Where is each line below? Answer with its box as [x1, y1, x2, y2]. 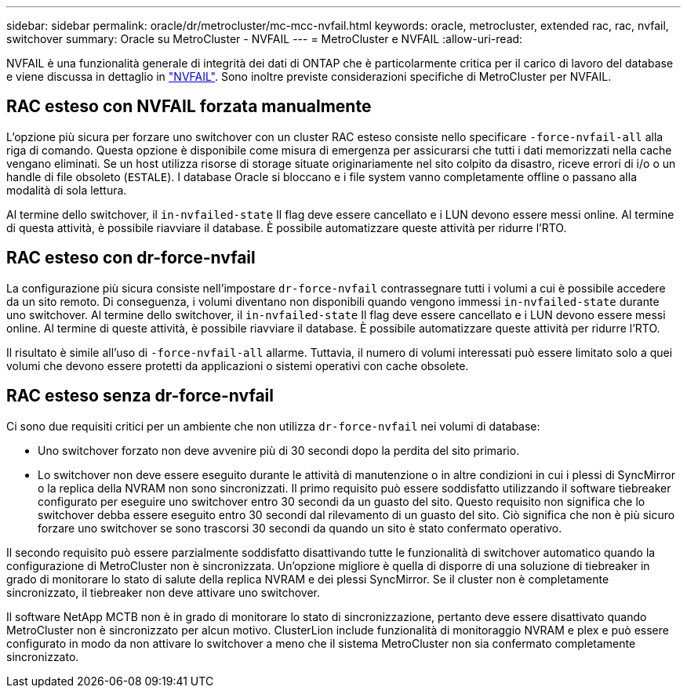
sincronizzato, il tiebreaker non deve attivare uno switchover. [6, 585, 321, 599]
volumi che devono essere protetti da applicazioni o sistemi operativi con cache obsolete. [6, 358, 469, 372]
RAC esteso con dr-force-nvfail [6, 248, 256, 268]
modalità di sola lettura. [6, 183, 127, 197]
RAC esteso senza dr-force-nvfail [6, 386, 274, 406]
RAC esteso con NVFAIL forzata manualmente [6, 96, 372, 117]
